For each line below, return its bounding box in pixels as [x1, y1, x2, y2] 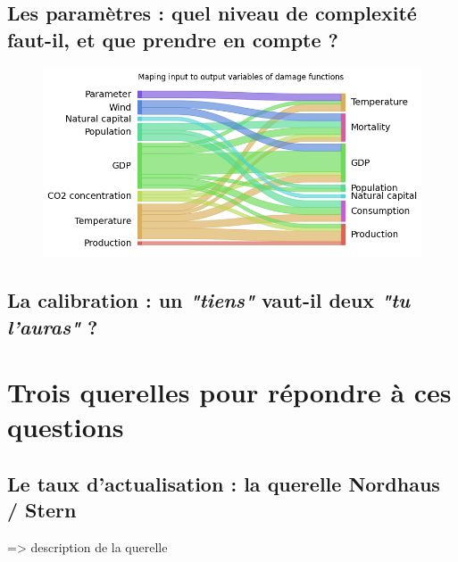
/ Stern [7, 496, 77, 524]
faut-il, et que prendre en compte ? [7, 25, 338, 53]
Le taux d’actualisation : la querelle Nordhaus [7, 470, 440, 498]
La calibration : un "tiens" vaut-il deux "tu [7, 286, 411, 314]
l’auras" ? [7, 312, 98, 340]
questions [7, 409, 124, 445]
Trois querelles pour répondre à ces [7, 374, 452, 410]
